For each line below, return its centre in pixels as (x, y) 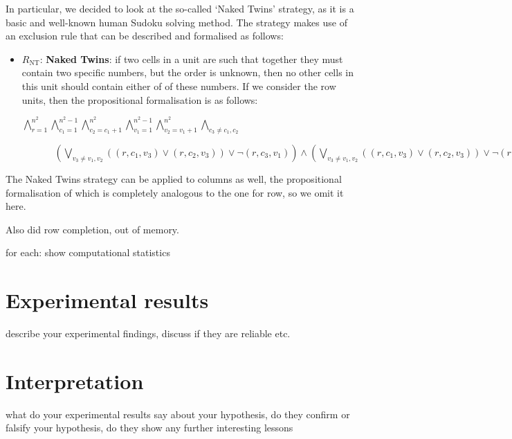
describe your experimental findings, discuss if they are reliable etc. (148, 333)
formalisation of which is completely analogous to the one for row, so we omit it (175, 192)
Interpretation (75, 380)
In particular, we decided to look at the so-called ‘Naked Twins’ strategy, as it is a (180, 8)
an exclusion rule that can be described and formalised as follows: (145, 36)
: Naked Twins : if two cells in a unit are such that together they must (191, 59)
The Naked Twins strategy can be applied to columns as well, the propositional (174, 179)
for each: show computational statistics (88, 252)
